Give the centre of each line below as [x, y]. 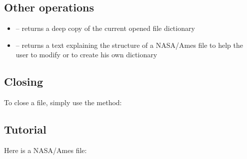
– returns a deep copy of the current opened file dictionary [105, 28]
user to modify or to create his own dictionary [86, 55]
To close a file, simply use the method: [63, 102]
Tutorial [25, 129]
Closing [23, 81]
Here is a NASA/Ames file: [45, 150]
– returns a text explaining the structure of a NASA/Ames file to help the [129, 45]
